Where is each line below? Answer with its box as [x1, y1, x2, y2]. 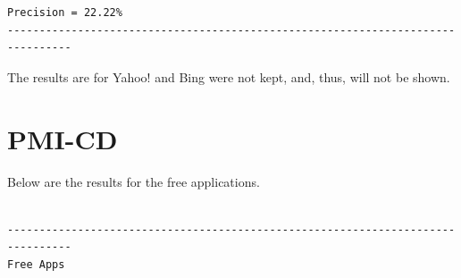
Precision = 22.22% [7, 6, 122, 19]
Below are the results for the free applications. [7, 172, 260, 190]
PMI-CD [7, 120, 118, 156]
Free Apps [7, 257, 65, 271]
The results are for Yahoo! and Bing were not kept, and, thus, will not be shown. [7, 67, 450, 86]
